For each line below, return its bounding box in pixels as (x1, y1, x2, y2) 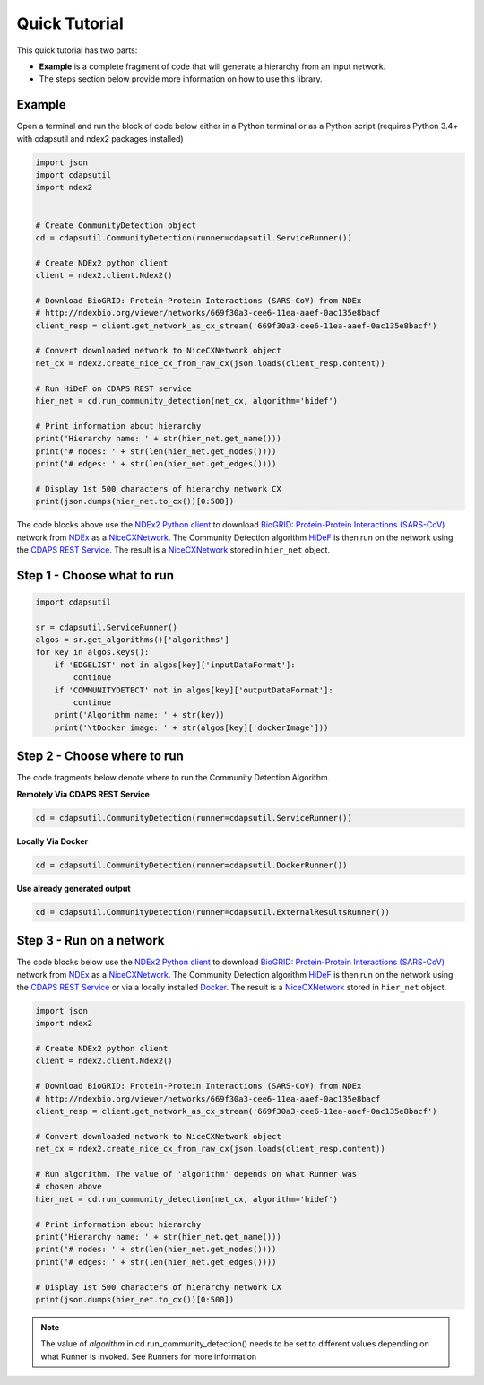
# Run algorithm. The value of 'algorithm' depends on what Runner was (35, 1169, 358, 1179)
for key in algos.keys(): (35, 647, 150, 658)
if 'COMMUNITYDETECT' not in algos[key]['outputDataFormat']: (54, 684, 333, 695)
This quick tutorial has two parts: (16, 45, 138, 56)
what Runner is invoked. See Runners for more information (40, 1351, 257, 1362)
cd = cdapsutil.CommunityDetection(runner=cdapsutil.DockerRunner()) (35, 859, 348, 870)
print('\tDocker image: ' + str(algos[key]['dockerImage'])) (54, 722, 329, 733)
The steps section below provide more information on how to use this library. (39, 74, 323, 84)
